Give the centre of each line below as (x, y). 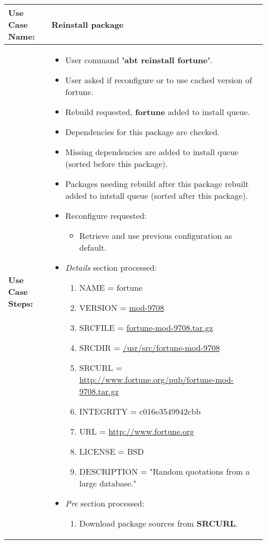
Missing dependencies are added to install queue (152, 152)
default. (93, 247)
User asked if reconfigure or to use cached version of (159, 80)
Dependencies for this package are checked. (142, 132)
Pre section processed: (105, 503)
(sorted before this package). (117, 164)
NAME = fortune (111, 287)
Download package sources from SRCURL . (159, 523)
